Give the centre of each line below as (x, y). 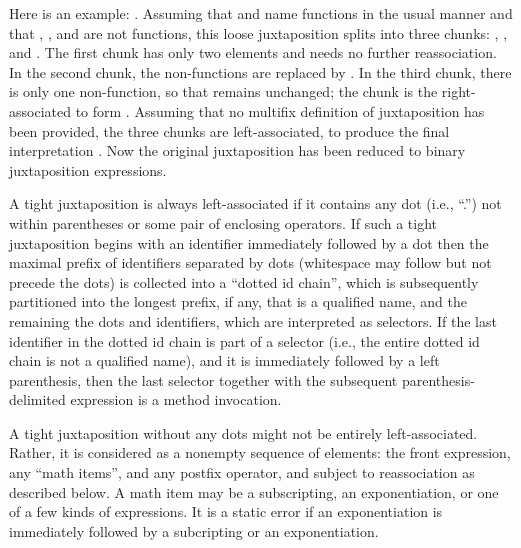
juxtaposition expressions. (88, 169)
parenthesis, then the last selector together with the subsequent (203, 379)
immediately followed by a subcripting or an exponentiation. (194, 530)
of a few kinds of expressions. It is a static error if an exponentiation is (226, 511)
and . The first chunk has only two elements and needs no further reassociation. (253, 52)
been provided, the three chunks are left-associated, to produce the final (229, 130)
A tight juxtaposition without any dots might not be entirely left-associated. (243, 432)
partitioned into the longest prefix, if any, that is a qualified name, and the (238, 301)
